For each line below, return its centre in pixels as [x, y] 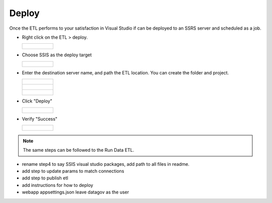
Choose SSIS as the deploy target [57, 55]
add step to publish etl [45, 178]
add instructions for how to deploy [57, 185]
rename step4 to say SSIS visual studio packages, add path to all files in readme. [106, 164]
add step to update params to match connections [73, 171]
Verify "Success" [40, 119]
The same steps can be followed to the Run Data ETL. [79, 150]
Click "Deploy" [37, 101]
